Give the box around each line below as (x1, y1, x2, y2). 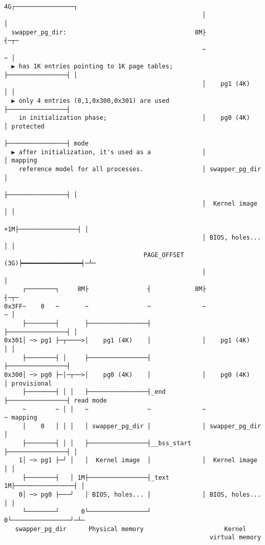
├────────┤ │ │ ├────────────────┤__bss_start (22, 440, 192, 447)
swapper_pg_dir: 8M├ (11, 28, 206, 36)
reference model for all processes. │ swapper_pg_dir (18, 166, 261, 173)
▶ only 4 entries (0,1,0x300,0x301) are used (11, 97, 170, 104)
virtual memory (209, 534, 261, 541)
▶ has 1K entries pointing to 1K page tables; (11, 63, 173, 70)
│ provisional (4, 379, 52, 387)
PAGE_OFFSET (144, 251, 184, 259)
